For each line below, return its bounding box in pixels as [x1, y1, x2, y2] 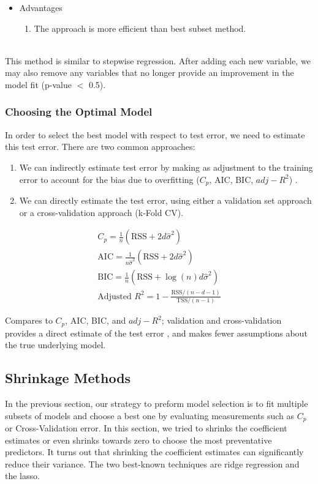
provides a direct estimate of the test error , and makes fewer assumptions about [5, 326, 308, 339]
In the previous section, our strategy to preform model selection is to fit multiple [5, 397, 308, 409]
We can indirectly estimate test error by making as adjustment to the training [19, 160, 313, 173]
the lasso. [5, 469, 40, 482]
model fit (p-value [5, 78, 72, 91]
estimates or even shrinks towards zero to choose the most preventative [5, 433, 272, 446]
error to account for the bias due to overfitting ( [19, 173, 200, 185]
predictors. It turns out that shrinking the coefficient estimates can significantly [5, 445, 304, 458]
